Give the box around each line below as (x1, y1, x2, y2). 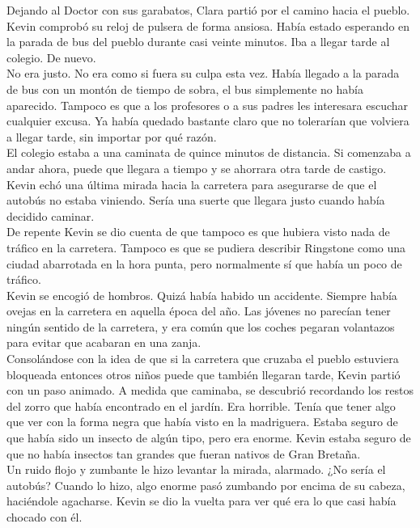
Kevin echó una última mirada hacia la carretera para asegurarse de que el (6, 175, 377, 192)
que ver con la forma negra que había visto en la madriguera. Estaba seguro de (6, 413, 398, 430)
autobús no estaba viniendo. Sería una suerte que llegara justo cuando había (6, 192, 385, 209)
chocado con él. (6, 509, 83, 525)
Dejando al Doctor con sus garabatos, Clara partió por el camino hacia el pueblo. (6, 2, 410, 18)
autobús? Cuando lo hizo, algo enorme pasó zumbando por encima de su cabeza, (6, 476, 405, 493)
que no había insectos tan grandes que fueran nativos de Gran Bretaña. (6, 445, 361, 462)
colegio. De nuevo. (6, 49, 96, 65)
